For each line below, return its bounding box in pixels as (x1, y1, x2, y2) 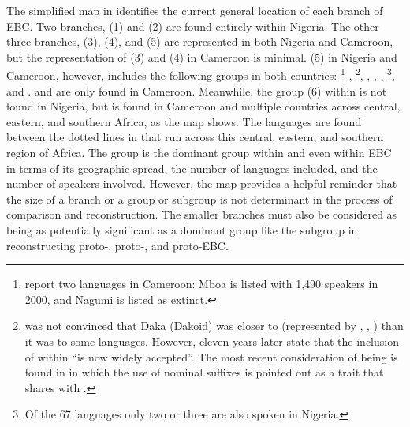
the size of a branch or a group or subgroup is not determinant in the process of (6, 190, 393, 207)
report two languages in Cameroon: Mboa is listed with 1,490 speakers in (24, 275, 378, 292)
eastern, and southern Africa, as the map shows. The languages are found (6, 113, 362, 129)
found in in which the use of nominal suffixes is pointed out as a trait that (24, 364, 384, 380)
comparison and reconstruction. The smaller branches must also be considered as (6, 206, 397, 223)
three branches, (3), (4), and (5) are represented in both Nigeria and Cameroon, (6, 33, 393, 50)
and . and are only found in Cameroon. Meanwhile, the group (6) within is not (6, 82, 387, 99)
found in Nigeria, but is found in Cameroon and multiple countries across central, (6, 98, 401, 114)
